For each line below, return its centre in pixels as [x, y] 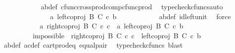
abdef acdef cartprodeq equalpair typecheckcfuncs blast [93, 45]
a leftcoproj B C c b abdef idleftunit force [141, 16]
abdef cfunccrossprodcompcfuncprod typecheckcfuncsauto [132, 6]
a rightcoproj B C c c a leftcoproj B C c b [112, 26]
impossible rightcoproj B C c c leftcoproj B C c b [117, 35]
